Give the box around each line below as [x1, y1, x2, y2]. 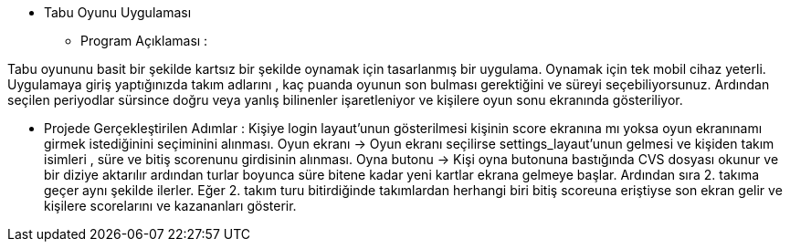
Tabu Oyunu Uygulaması [44, 5, 192, 20]
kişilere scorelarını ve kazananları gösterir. [44, 198, 297, 213]
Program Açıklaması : [80, 33, 208, 48]
